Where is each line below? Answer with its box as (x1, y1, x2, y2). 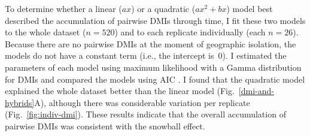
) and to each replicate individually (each (114, 26, 266, 38)
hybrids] (5, 96, 35, 108)
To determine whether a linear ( (5, 2, 122, 14)
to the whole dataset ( (5, 26, 86, 38)
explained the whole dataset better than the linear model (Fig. (5, 84, 235, 97)
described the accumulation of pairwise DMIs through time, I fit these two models (5, 14, 306, 26)
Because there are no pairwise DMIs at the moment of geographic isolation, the (5, 37, 296, 50)
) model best (226, 2, 273, 14)
